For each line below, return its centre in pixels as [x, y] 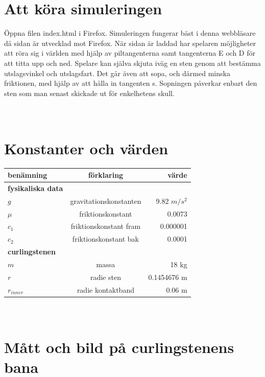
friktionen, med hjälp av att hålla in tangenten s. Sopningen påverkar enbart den [131, 83]
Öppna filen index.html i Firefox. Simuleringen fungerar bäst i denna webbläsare [130, 33]
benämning [28, 175]
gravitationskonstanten [106, 201]
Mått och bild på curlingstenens [119, 347]
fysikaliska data [35, 188]
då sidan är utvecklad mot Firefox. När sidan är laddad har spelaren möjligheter [130, 43]
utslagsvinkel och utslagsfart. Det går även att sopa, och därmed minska [117, 73]
